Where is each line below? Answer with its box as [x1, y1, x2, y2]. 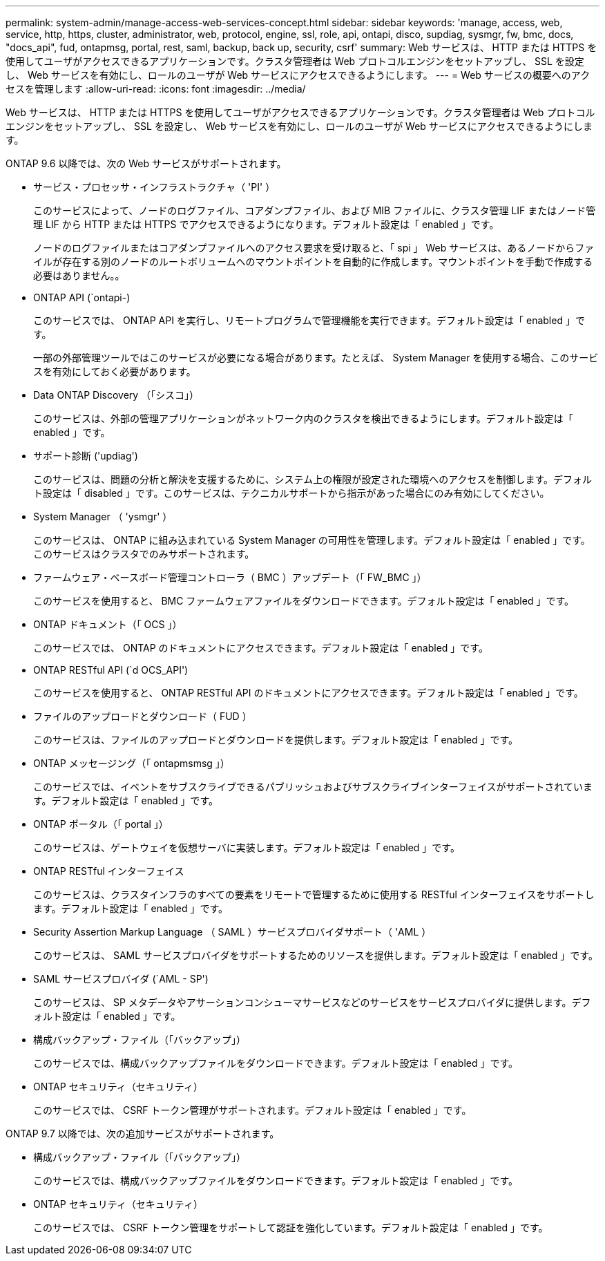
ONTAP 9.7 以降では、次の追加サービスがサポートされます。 [6, 1128, 280, 1139]
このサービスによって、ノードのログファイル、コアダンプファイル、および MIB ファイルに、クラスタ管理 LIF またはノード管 [33, 205, 596, 216]
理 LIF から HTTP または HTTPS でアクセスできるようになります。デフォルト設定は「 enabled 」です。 [33, 218, 499, 230]
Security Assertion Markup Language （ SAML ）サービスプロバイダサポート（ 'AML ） [33, 926, 432, 938]
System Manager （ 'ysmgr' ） [33, 511, 173, 522]
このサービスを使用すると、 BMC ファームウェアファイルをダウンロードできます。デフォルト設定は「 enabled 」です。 [33, 595, 574, 607]
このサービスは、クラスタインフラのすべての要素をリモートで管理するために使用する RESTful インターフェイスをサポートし [33, 889, 595, 900]
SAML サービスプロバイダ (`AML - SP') [33, 973, 209, 985]
